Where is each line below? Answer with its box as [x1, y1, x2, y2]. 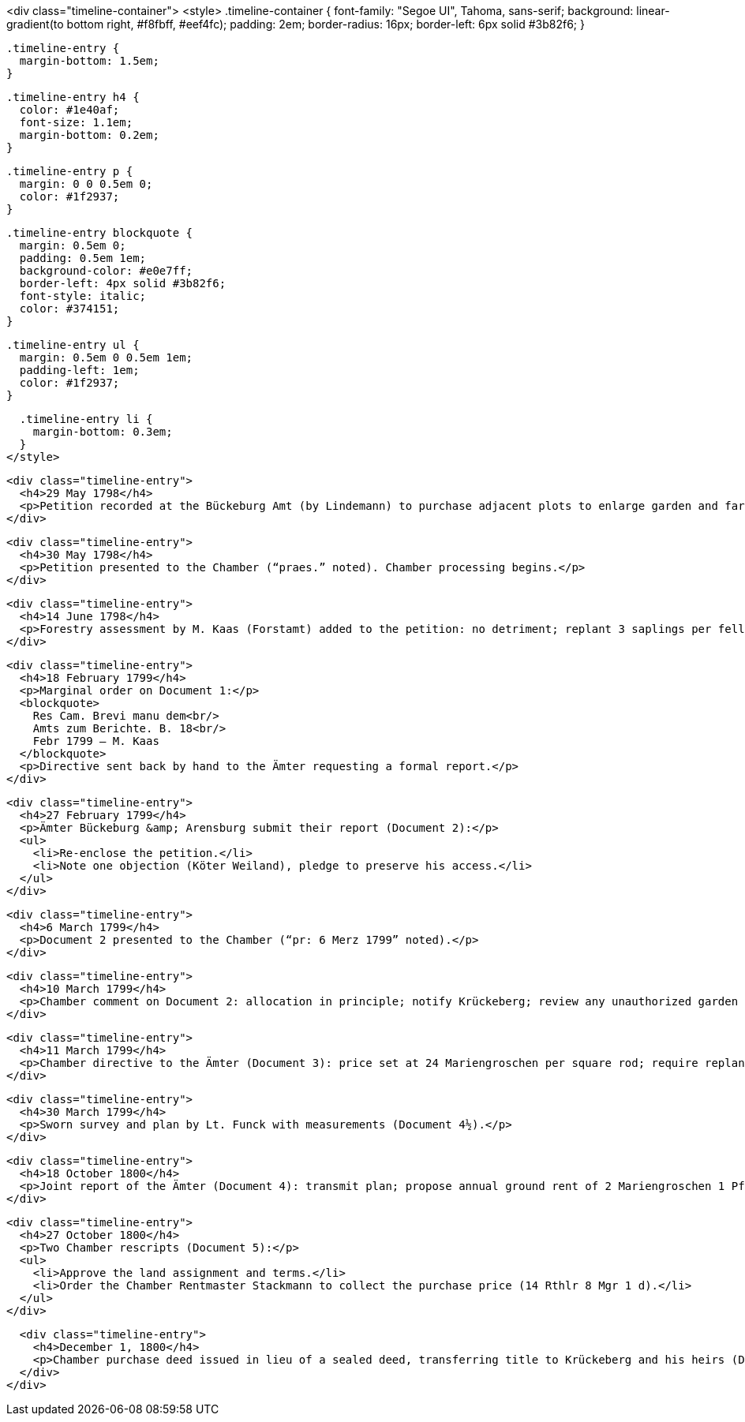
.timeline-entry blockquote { [6, 226, 193, 239]
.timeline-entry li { [19, 413, 153, 425]
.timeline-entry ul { [6, 339, 140, 351]
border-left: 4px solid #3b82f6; [19, 277, 226, 290]
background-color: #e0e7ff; [19, 264, 193, 277]
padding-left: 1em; [19, 364, 140, 376]
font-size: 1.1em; [19, 116, 133, 129]
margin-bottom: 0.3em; [32, 425, 173, 438]
